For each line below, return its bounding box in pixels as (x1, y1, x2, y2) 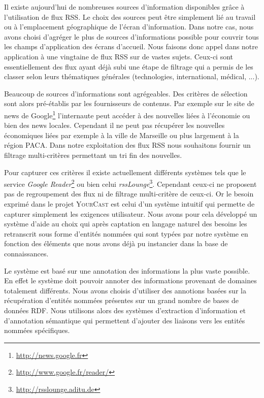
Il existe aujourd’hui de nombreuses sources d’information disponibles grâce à (4, 2, 245, 12)
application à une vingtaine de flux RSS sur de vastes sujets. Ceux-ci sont (4, 51, 234, 61)
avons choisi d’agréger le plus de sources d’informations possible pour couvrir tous (4, 31, 259, 42)
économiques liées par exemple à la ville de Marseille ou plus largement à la (4, 129, 239, 140)
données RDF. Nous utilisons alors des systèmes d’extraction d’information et (4, 305, 246, 315)
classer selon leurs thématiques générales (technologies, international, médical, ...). (4, 71, 259, 82)
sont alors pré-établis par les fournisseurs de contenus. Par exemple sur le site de (4, 98, 254, 109)
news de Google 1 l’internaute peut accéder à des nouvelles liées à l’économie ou (4, 108, 250, 120)
